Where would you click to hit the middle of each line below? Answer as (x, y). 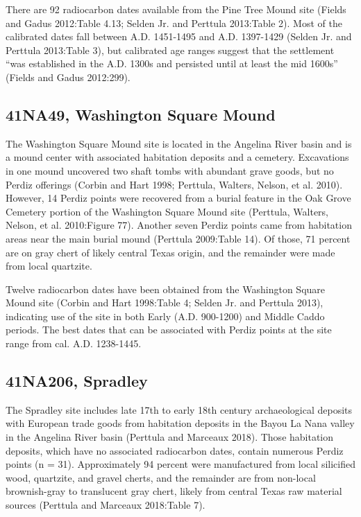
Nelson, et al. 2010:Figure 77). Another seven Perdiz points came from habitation (179, 225)
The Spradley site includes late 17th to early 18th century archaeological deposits (179, 409)
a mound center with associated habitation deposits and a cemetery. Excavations (177, 157)
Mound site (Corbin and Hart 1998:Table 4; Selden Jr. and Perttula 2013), (165, 303)
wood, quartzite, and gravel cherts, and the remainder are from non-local (161, 477)
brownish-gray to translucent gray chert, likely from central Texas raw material (174, 491)
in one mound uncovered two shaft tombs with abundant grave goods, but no (170, 170)
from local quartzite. (49, 266)
